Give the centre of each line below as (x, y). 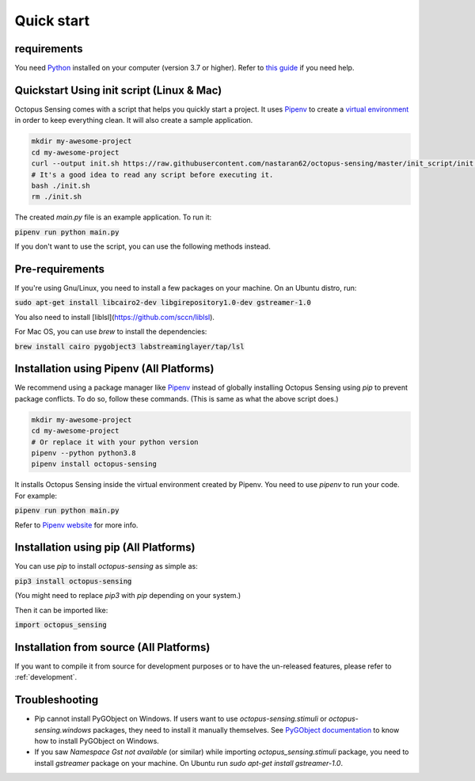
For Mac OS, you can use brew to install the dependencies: (111, 332)
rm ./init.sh (57, 197)
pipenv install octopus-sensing (94, 464)
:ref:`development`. (46, 677)
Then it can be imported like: (61, 610)
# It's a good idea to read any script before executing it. (152, 175)
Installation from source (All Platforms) (112, 647)
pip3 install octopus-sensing (73, 581)
